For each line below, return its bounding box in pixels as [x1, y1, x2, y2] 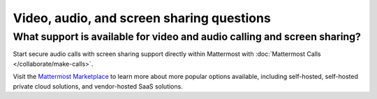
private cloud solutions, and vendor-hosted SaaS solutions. [13, 82, 183, 90]
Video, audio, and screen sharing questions [13, 10, 272, 26]
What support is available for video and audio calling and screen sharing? [13, 30, 361, 43]
